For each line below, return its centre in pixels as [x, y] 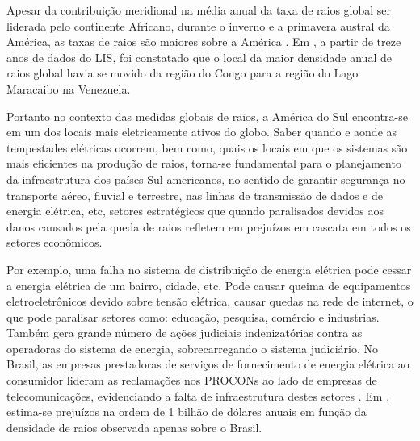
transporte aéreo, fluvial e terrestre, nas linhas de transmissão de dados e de [195, 195]
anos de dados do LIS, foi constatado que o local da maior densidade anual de [199, 57]
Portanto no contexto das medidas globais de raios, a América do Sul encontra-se [207, 116]
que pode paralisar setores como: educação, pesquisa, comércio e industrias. [193, 316]
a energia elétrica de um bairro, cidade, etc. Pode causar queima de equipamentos [209, 285]
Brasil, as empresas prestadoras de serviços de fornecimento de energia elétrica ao [208, 364]
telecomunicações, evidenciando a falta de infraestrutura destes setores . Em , [198, 395]
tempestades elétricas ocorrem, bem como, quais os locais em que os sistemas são [207, 147]
